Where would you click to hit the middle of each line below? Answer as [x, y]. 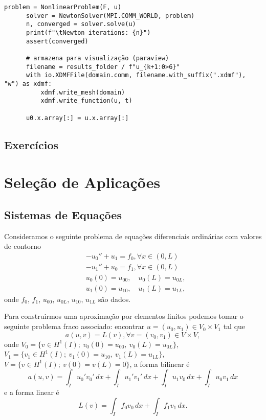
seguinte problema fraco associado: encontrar [74, 326]
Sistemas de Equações [63, 214]
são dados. [114, 299]
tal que [234, 326]
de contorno [23, 246]
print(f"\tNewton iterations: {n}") [88, 32]
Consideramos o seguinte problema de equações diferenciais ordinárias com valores [133, 236]
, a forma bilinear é [160, 364]
